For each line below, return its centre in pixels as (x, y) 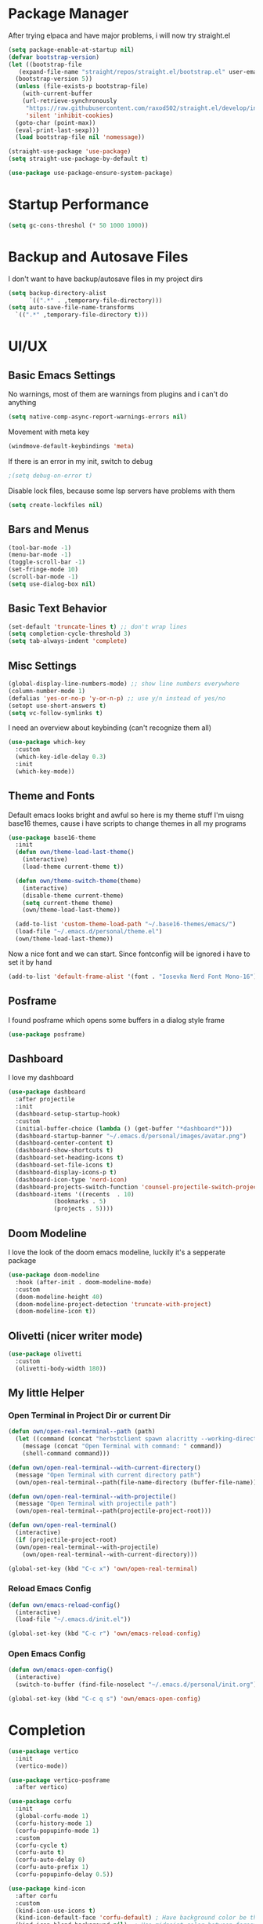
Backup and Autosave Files (98, 257)
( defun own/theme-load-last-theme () (75, 852)
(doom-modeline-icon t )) (56, 1312)
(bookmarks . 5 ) (80, 1202)
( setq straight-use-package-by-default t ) (78, 159)
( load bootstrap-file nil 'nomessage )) (80, 137)
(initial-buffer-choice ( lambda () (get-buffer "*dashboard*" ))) (124, 1128)
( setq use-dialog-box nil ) (52, 584)
